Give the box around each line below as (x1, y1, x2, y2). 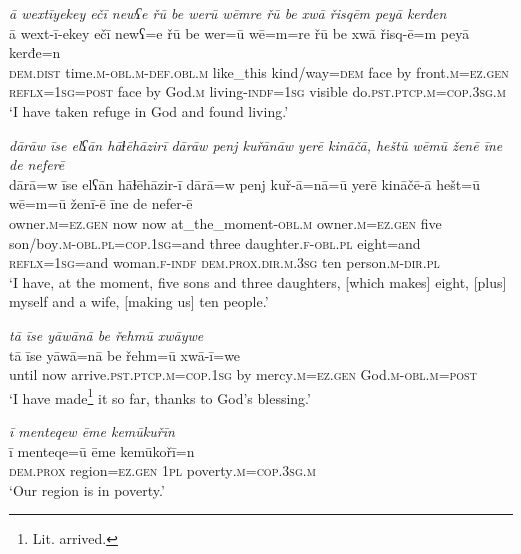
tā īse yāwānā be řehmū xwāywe (9, 324, 204, 345)
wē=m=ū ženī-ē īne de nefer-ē (9, 193, 193, 214)
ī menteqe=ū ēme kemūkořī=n (9, 440, 195, 461)
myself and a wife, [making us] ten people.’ (9, 291, 269, 312)
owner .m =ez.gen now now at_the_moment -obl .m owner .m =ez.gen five (9, 212, 442, 233)
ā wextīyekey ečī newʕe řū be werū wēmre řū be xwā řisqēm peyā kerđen (9, 3, 447, 23)
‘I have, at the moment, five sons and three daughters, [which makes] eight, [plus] (9, 271, 507, 292)
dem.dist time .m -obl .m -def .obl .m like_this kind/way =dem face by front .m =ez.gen (9, 61, 509, 82)
